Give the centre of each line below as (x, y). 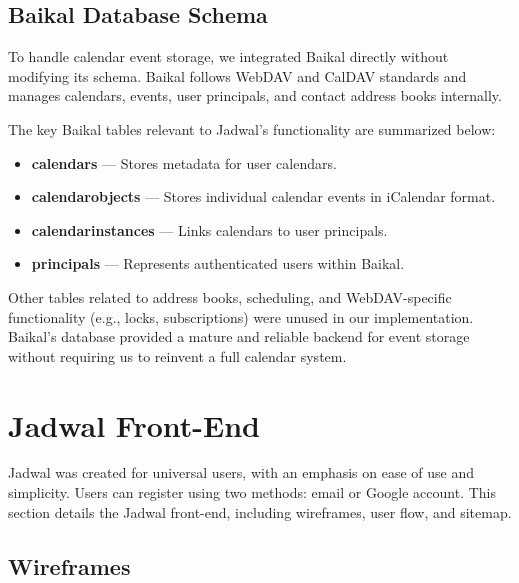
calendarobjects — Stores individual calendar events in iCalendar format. (263, 196)
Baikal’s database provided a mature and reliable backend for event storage (239, 336)
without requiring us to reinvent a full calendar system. (177, 355)
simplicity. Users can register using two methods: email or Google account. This (252, 492)
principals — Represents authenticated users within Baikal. (218, 263)
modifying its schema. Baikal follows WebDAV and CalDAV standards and (237, 75)
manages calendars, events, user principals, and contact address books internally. (255, 95)
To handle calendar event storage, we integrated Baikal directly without (228, 56)
